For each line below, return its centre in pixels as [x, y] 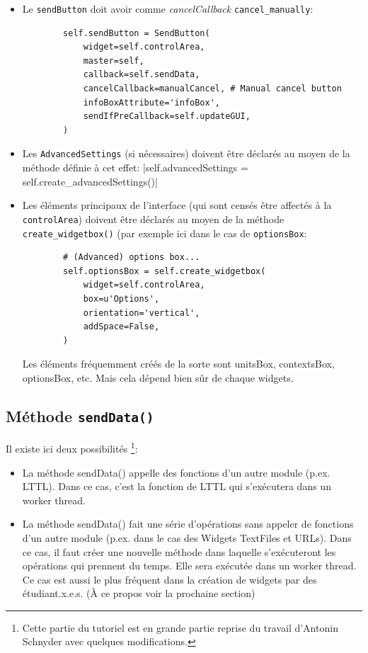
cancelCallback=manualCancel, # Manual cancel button [212, 89]
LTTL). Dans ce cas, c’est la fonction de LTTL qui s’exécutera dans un [177, 486]
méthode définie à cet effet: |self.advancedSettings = [135, 167]
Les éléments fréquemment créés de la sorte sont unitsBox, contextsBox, [178, 364]
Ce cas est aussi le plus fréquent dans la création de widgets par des [169, 579]
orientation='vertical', [142, 313]
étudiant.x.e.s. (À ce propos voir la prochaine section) [139, 593]
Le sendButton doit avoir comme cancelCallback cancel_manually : [168, 8]
